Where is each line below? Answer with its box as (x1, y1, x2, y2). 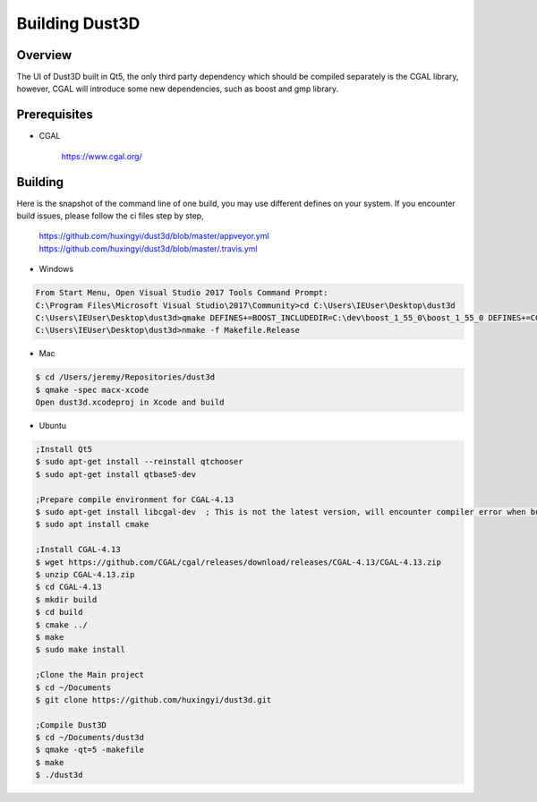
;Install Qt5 (35, 444, 93, 455)
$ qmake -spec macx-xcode (35, 385, 149, 395)
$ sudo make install (35, 644, 125, 655)
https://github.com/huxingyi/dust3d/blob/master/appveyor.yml (38, 231, 269, 242)
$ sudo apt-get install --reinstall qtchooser (35, 456, 243, 467)
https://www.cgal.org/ (61, 150, 142, 161)
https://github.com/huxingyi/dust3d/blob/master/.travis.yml (38, 243, 258, 254)
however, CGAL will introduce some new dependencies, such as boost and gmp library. (16, 83, 339, 94)
